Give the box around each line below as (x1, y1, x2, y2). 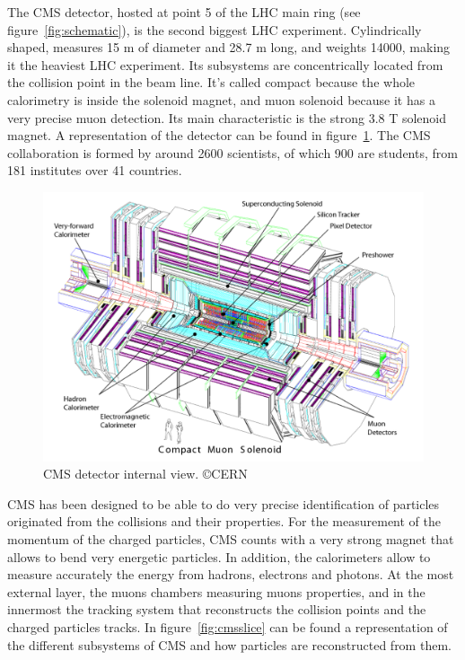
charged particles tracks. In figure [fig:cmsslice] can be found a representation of (7, 617, 448, 636)
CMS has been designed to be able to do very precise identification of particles (7, 494, 440, 513)
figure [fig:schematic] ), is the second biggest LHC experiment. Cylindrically (7, 20, 422, 39)
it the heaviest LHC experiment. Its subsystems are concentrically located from (7, 55, 443, 74)
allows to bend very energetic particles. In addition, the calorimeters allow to (7, 547, 431, 566)
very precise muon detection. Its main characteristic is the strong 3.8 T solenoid (7, 108, 447, 127)
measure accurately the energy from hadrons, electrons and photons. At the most (7, 565, 454, 584)
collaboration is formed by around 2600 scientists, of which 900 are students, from (7, 143, 458, 162)
